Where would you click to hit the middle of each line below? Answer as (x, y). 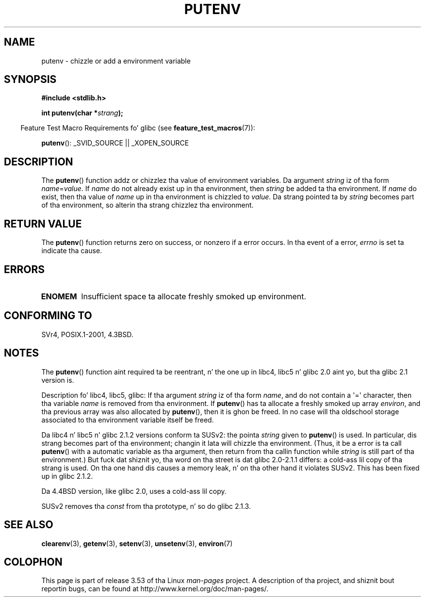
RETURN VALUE (43, 224)
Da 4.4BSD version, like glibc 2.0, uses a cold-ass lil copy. (134, 491)
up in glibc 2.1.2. (67, 476)
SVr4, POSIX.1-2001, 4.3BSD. (87, 334)
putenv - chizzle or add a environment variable (116, 61)
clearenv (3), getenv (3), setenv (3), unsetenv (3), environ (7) (137, 543)
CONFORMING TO (48, 316)
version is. (58, 380)
